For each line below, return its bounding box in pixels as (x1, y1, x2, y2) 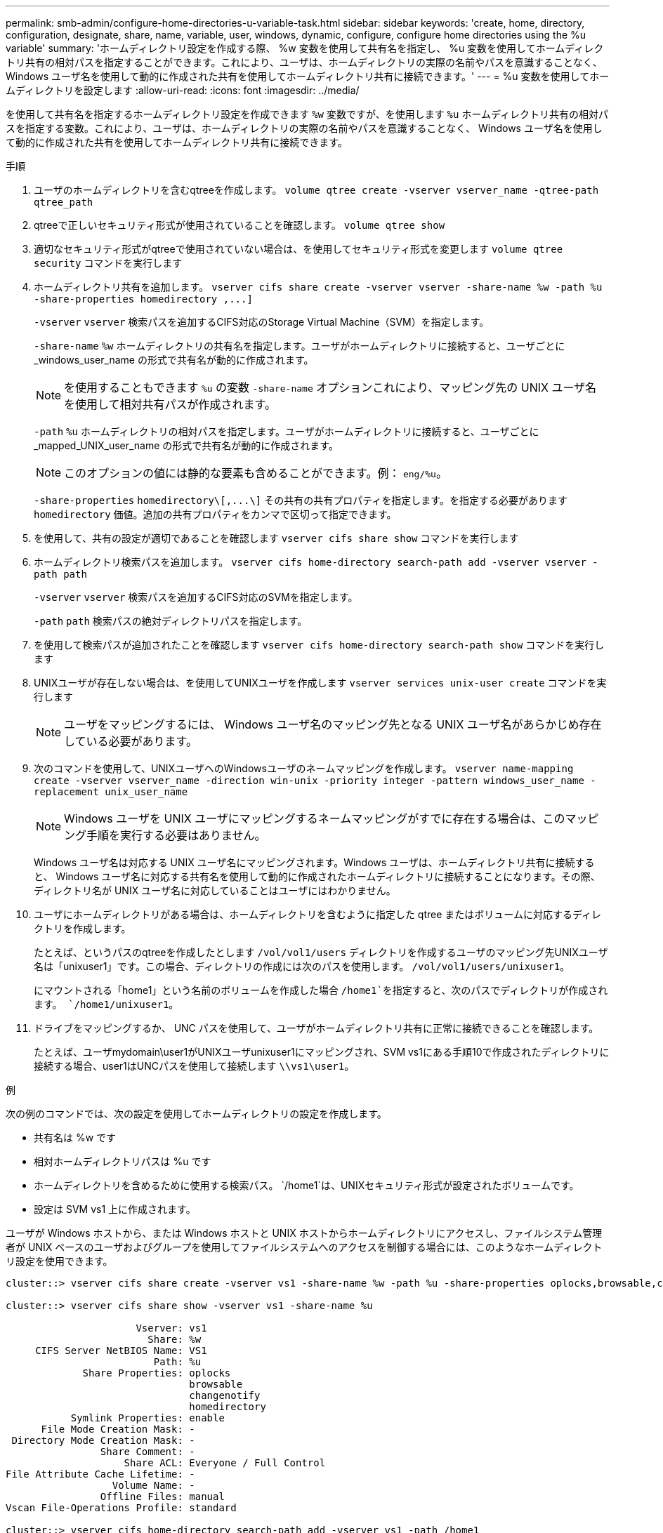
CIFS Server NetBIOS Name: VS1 (35, 1345, 207, 1356)
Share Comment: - (100, 1446, 195, 1457)
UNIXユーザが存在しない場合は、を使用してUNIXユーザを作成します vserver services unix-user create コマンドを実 (34, 677, 607, 689)
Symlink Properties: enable (70, 1412, 225, 1423)
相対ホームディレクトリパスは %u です (34, 1155, 211, 1167)
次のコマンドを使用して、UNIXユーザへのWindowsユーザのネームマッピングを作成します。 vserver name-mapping (34, 762, 574, 774)
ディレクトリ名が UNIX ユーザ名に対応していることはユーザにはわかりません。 (34, 884, 396, 896)
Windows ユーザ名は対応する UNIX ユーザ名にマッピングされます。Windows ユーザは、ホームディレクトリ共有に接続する (34, 856, 595, 868)
